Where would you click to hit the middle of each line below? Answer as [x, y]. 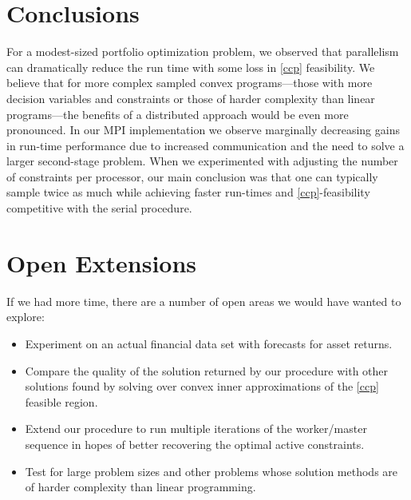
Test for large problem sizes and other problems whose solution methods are [211, 471]
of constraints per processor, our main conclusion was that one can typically [192, 176]
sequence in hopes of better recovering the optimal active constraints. [195, 444]
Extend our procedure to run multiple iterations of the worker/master [196, 429]
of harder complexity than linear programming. [140, 487]
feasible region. [61, 401]
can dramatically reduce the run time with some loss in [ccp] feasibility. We [191, 67]
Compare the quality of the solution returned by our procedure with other [207, 370]
